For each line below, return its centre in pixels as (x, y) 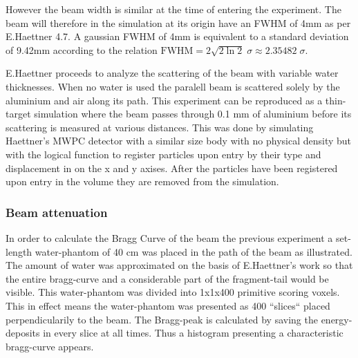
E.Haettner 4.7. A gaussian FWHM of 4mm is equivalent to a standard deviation (177, 36)
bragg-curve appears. (50, 346)
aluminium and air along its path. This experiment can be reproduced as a (164, 100)
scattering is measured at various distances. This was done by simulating (160, 127)
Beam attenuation (57, 212)
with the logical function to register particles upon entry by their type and (163, 154)
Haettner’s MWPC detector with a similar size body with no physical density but (179, 141)
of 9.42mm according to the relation (82, 49)
